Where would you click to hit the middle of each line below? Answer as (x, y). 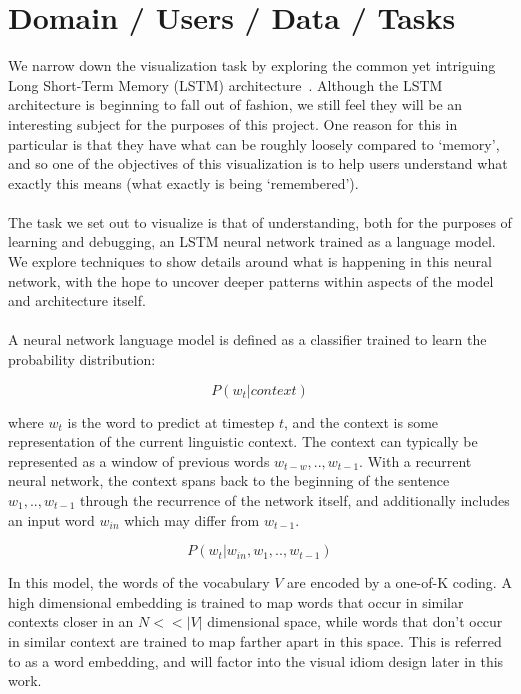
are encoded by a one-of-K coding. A (399, 582)
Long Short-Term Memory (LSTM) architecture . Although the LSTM (225, 84)
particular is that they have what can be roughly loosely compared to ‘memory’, (254, 143)
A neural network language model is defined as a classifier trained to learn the (247, 339)
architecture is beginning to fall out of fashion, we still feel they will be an (235, 104)
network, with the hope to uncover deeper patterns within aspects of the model (251, 280)
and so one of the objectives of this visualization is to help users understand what (258, 163)
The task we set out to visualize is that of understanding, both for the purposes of (260, 221)
